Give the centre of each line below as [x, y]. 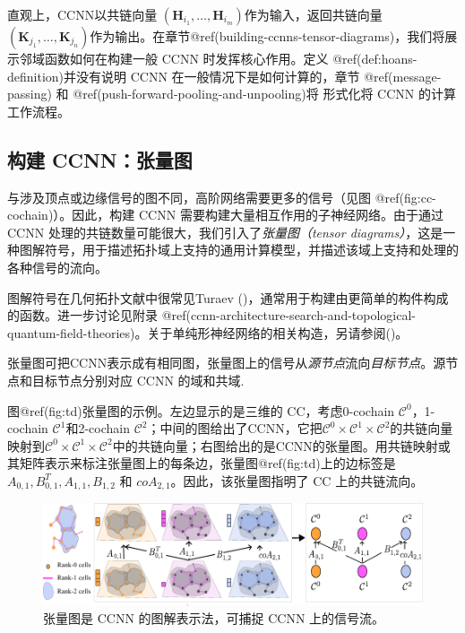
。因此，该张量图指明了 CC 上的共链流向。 [297, 480]
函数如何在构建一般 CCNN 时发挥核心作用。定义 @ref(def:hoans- [231, 58]
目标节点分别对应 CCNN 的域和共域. [138, 380]
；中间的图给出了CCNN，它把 [235, 428]
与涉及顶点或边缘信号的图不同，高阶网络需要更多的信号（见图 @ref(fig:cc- [222, 197]
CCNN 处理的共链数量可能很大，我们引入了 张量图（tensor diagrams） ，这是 [225, 232]
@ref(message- [403, 76]
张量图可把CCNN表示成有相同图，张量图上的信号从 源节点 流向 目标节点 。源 [227, 363]
